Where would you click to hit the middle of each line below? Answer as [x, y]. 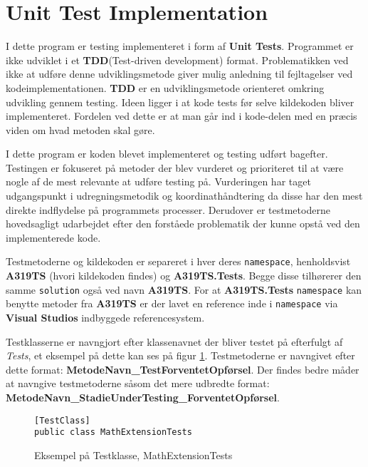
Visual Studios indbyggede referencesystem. [105, 317]
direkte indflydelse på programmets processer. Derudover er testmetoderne [168, 209]
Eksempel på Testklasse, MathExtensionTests [133, 455]
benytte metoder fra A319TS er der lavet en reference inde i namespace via [172, 303]
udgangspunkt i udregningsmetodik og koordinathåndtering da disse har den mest [184, 196]
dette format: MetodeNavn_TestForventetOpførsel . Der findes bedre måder [183, 369]
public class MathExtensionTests [113, 432]
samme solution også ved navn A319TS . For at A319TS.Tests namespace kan [184, 289]
